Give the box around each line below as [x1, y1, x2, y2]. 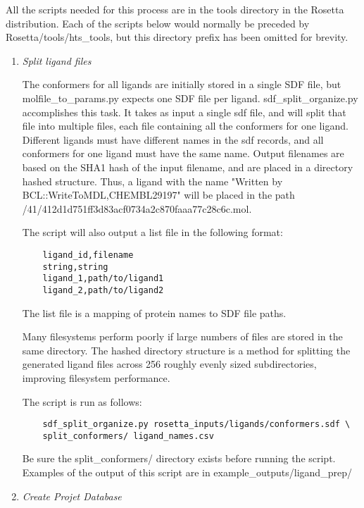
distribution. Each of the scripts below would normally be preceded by [6, 16, 310, 30]
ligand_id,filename [42, 249, 134, 260]
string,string [42, 261, 108, 272]
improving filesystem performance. [22, 370, 170, 385]
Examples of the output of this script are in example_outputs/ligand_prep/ [22, 465, 352, 479]
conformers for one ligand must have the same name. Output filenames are [22, 146, 344, 161]
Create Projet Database [22, 488, 122, 503]
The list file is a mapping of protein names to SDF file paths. [22, 305, 287, 320]
